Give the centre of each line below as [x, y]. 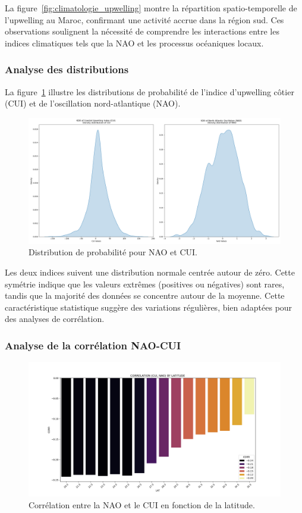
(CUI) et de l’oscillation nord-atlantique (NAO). [93, 103]
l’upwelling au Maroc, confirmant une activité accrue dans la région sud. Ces [144, 19]
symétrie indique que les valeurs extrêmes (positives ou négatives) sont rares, [145, 284]
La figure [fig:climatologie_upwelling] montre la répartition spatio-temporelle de [151, 8]
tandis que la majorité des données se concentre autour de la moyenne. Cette [145, 295]
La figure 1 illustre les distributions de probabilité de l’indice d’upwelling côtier [150, 91]
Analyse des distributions [67, 69]
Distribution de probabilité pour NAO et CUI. [113, 252]
